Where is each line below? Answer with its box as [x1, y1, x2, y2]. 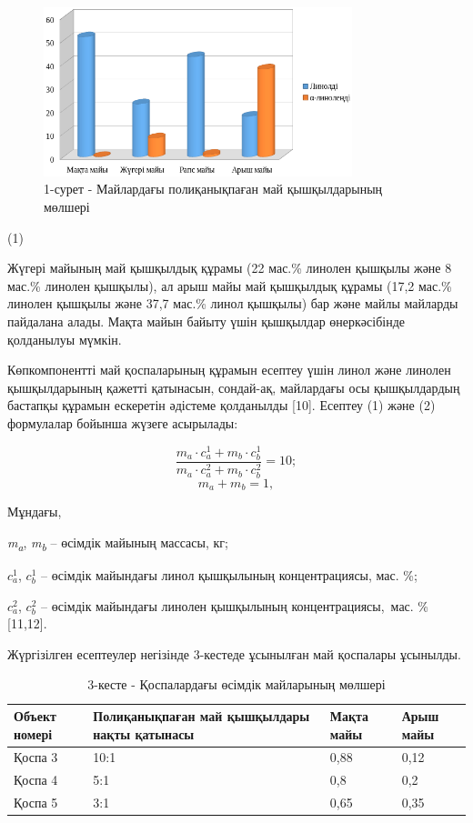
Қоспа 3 [14, 748, 58, 767]
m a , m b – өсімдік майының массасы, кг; [7, 532, 228, 554]
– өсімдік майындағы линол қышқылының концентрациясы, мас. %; [41, 566, 418, 585]
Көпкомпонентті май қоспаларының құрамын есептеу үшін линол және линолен [7, 360, 451, 379]
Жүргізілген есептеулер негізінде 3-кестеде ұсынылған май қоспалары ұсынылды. [7, 644, 461, 663]
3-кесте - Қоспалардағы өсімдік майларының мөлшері [87, 675, 386, 694]
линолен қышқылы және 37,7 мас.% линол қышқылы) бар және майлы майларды [7, 294, 458, 313]
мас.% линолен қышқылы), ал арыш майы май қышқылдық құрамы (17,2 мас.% [7, 276, 452, 295]
